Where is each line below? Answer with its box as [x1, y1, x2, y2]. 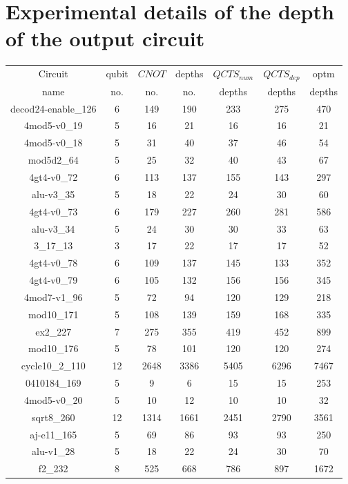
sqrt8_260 [32, 409, 75, 424]
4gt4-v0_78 [29, 255, 78, 270]
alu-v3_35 [32, 186, 75, 201]
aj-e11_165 [30, 427, 77, 441]
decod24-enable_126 [10, 101, 97, 115]
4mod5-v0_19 [24, 118, 83, 133]
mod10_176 [28, 341, 79, 356]
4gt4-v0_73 [29, 204, 78, 218]
